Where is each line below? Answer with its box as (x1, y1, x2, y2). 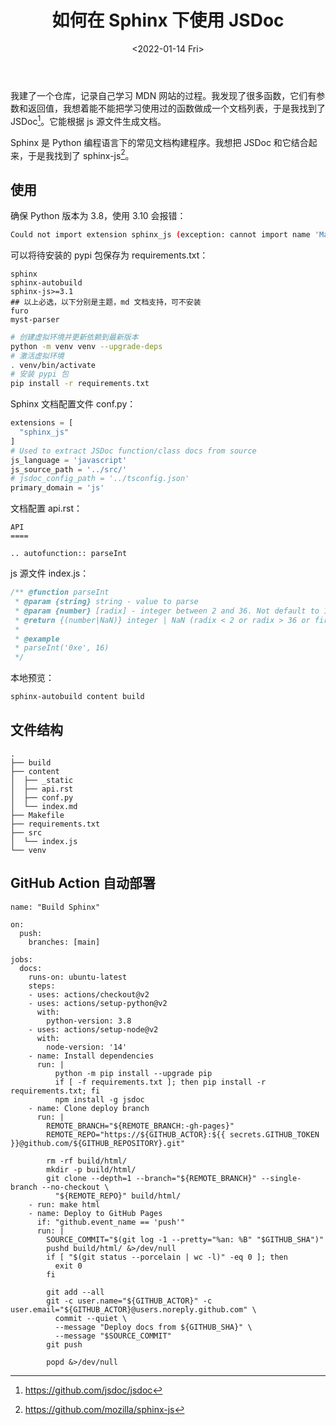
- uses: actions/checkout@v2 (28, 989, 150, 1000)
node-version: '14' (46, 1042, 128, 1052)
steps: (28, 981, 56, 991)
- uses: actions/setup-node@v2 (28, 1024, 159, 1035)
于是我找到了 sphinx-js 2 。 (27, 147, 135, 161)
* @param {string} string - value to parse (14, 597, 199, 607)
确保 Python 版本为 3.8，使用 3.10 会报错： (10, 210, 187, 222)
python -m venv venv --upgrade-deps (10, 341, 163, 351)
